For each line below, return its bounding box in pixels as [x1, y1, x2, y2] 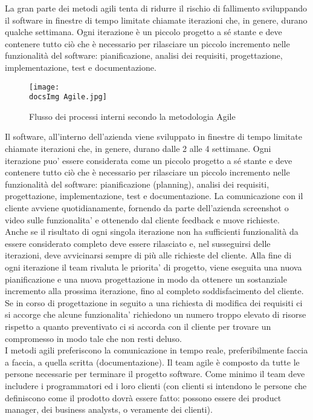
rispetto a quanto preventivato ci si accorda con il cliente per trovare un [5, 320, 271, 332]
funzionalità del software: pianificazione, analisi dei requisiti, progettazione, [5, 49, 283, 62]
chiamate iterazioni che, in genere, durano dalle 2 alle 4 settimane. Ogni [5, 142, 271, 155]
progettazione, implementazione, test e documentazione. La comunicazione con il [5, 189, 303, 202]
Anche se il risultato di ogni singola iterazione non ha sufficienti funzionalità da [5, 225, 298, 238]
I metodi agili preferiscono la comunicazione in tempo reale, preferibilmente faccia [5, 344, 308, 356]
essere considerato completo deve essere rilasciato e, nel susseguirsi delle [5, 237, 271, 249]
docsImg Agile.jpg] [29, 93, 107, 102]
